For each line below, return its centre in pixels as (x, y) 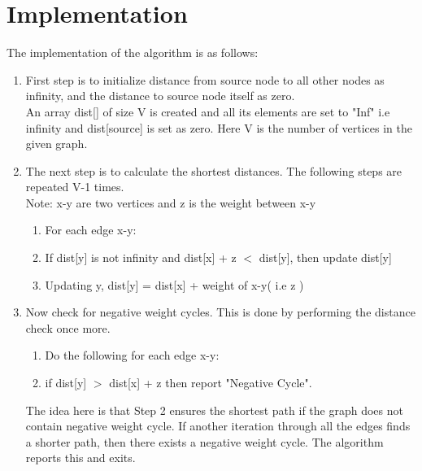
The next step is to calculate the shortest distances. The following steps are (214, 170)
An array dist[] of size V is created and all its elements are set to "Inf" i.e (208, 111)
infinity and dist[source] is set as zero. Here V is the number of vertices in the (219, 127)
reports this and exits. (80, 458)
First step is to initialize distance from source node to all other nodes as (205, 79)
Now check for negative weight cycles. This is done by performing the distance (220, 312)
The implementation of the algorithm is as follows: (133, 52)
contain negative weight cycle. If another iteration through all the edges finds (218, 426)
